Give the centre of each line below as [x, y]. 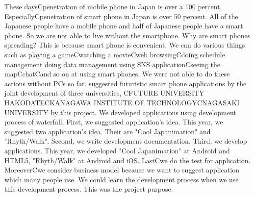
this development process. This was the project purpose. [89, 189]
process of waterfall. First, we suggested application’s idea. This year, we [114, 122]
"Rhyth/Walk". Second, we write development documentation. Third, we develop [126, 141]
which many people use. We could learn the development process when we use [122, 179]
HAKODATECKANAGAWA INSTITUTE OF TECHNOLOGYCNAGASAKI [122, 102]
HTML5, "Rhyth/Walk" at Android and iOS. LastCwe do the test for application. [127, 160]
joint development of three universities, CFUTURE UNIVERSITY [104, 93]
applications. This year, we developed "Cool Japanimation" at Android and [117, 150]
